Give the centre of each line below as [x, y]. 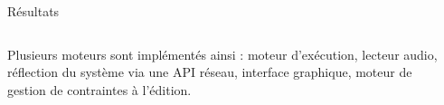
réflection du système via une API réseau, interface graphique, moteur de [210, 72]
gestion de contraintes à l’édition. [99, 89]
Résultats [33, 11]
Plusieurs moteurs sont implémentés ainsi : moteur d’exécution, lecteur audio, [222, 54]
